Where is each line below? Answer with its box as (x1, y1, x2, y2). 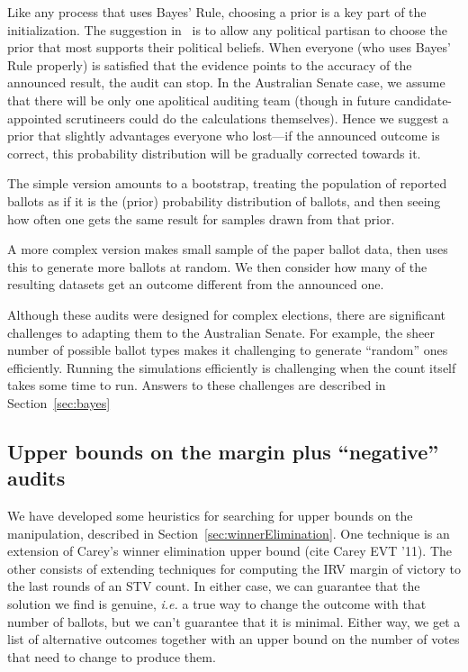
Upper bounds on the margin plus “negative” (7, 437, 439, 465)
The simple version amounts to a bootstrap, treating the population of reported (7, 174, 447, 193)
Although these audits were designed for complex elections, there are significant (7, 304, 446, 323)
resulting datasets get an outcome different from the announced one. (7, 275, 384, 294)
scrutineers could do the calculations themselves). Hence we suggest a (66, 108, 449, 127)
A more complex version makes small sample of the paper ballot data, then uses (7, 240, 448, 259)
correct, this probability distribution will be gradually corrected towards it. (7, 143, 421, 162)
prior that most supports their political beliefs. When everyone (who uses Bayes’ (7, 38, 451, 57)
